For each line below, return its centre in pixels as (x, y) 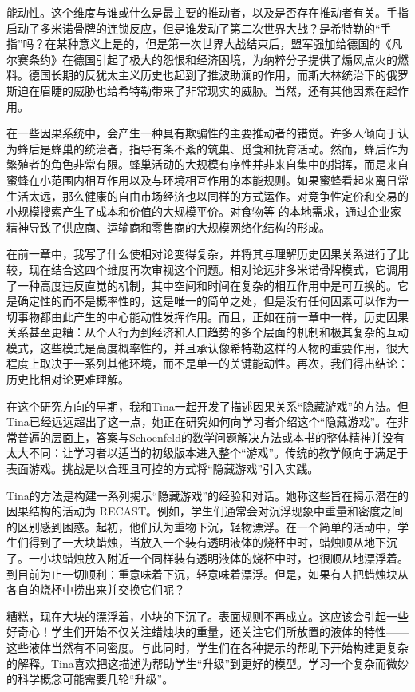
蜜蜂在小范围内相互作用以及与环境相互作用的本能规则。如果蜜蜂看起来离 (196, 179)
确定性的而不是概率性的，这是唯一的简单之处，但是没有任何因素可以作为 (207, 301)
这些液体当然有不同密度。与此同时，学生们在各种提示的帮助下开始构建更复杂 (207, 647)
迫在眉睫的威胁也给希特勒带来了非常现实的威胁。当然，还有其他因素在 (202, 90)
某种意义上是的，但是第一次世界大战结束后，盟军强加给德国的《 (224, 44)
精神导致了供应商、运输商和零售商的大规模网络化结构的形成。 (168, 227)
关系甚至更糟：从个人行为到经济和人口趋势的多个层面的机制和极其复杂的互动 (207, 332)
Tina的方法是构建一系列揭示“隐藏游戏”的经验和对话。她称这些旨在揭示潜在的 (207, 495)
